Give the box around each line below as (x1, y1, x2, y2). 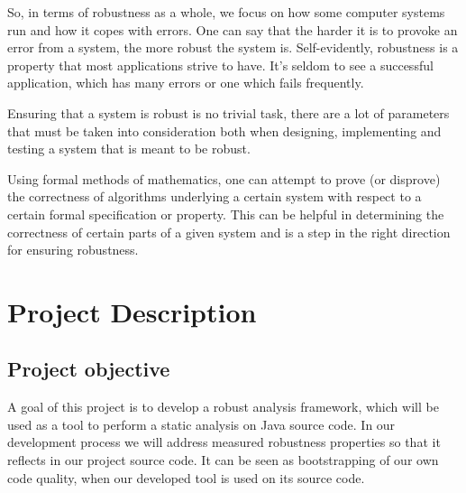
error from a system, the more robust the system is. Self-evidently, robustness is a (7, 38, 459, 57)
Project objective (7, 355, 170, 383)
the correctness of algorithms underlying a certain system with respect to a (7, 187, 422, 206)
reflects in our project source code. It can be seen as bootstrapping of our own (7, 451, 439, 470)
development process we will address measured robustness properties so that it (7, 433, 441, 451)
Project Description (7, 293, 257, 330)
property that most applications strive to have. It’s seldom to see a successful (7, 55, 434, 74)
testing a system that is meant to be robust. (7, 139, 251, 158)
